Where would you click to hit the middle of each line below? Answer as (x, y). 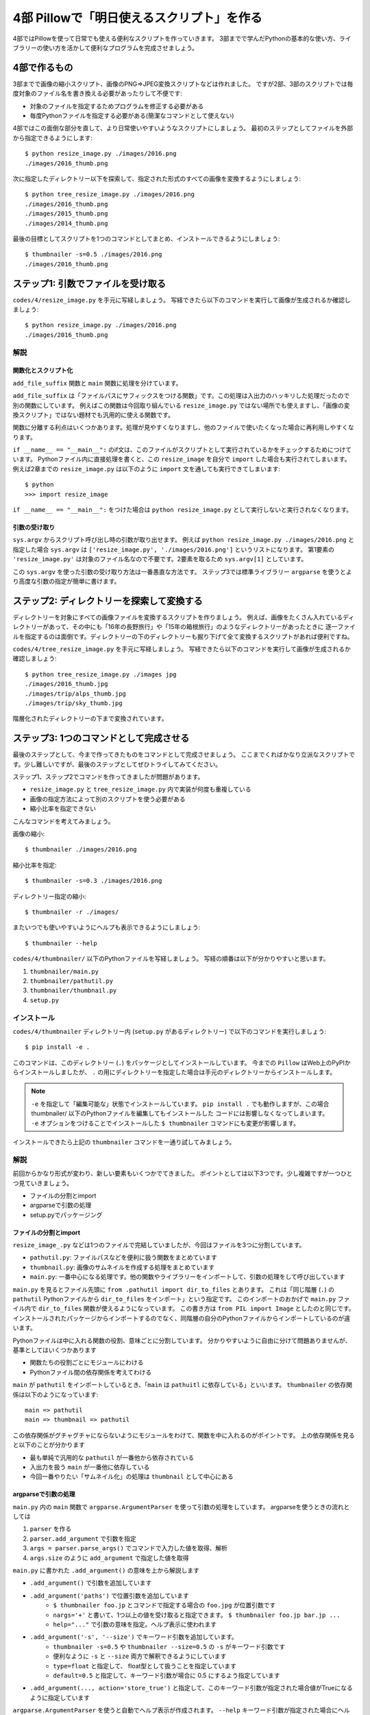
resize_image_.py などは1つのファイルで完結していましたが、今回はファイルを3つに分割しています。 (159, 1245)
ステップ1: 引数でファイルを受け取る (89, 284)
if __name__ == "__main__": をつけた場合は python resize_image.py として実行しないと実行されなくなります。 (183, 510)
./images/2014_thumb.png (66, 223)
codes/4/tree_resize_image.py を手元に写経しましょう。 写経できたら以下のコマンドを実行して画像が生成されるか (182, 649)
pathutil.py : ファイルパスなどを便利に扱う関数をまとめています (123, 1257)
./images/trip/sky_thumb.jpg (74, 703)
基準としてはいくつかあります (55, 1350)
